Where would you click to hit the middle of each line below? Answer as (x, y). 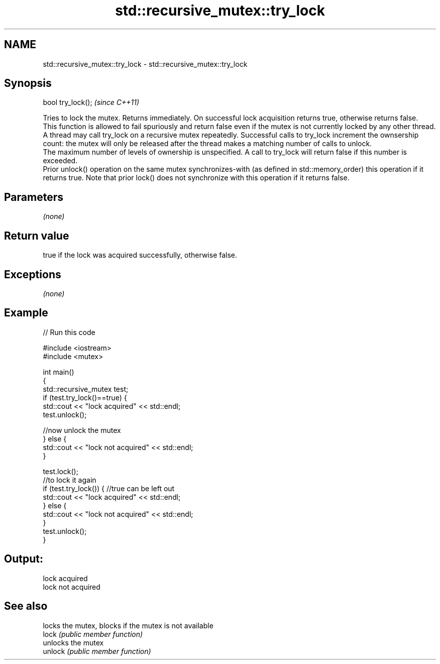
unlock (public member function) (97, 651)
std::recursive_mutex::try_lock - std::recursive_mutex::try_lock (145, 64)
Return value (37, 236)
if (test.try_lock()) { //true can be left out (109, 488)
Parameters (34, 197)
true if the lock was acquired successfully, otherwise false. (140, 255)
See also (26, 606)
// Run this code (69, 332)
